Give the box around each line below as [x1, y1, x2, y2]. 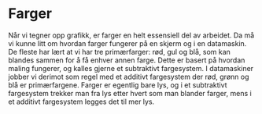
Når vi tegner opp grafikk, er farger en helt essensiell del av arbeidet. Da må [8, 30, 255, 40]
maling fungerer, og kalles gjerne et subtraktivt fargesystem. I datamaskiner [8, 63, 254, 73]
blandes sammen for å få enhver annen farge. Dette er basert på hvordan [8, 55, 245, 65]
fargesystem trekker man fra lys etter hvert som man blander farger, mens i [8, 88, 252, 98]
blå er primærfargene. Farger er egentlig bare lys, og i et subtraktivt [8, 80, 227, 90]
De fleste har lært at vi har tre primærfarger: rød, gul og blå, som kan [8, 47, 231, 56]
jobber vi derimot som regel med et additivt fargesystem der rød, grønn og [8, 72, 249, 81]
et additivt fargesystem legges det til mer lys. [8, 97, 155, 106]
